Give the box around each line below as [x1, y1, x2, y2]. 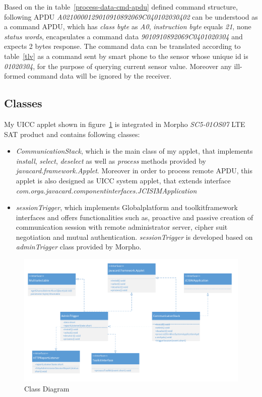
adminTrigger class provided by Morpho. [16, 241, 142, 252]
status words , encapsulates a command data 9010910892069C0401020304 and [4, 31, 243, 41]
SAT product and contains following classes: [4, 128, 140, 139]
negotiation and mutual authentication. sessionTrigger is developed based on [16, 231, 253, 242]
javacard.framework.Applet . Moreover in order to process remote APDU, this [16, 165, 252, 176]
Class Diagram [24, 383, 70, 393]
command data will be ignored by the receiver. [28, 71, 172, 81]
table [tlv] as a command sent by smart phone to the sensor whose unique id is [4, 50, 248, 61]
